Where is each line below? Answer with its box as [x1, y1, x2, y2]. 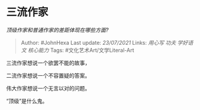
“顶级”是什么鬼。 [6, 97, 48, 105]
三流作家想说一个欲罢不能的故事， [6, 59, 90, 66]
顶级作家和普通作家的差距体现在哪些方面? [6, 26, 109, 33]
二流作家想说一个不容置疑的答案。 [6, 72, 90, 79]
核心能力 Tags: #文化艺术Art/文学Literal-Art [28, 46, 135, 54]
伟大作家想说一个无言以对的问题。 [6, 84, 90, 91]
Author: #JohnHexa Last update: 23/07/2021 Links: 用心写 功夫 [20, 39, 177, 46]
